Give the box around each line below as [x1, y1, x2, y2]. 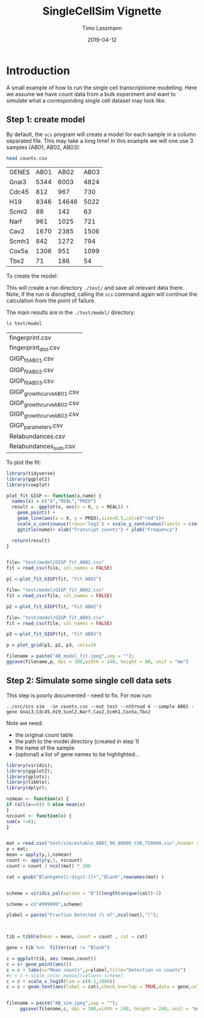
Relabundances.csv [9, 432, 66, 440]
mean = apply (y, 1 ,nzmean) [6, 852, 72, 858]
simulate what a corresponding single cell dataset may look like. [6, 97, 166, 104]
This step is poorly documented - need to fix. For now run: [6, 691, 152, 699]
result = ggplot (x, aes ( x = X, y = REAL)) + [12, 504, 129, 510]
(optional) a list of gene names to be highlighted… [15, 750, 140, 757]
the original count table [15, 731, 73, 739]
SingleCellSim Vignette [42, 4, 162, 18]
